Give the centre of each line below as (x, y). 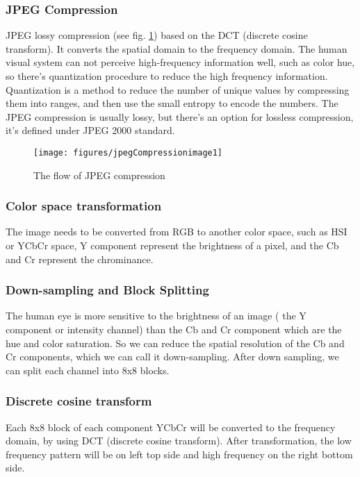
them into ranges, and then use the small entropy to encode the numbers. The (172, 103)
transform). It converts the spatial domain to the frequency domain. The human (177, 48)
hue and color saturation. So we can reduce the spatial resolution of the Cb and (175, 343)
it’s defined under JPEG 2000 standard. (90, 130)
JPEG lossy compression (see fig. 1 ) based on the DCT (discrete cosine (157, 35)
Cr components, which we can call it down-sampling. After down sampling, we (172, 357)
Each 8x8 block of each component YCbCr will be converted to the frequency (171, 427)
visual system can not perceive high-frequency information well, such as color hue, (180, 62)
